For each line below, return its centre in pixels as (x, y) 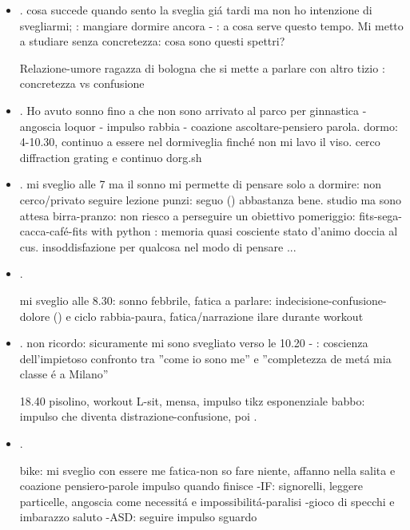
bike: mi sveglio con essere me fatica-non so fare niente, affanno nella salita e (207, 470)
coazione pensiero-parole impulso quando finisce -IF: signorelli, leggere (191, 486)
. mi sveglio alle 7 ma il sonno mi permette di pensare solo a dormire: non (201, 184)
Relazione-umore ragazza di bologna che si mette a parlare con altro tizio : (202, 67)
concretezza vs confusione (82, 83)
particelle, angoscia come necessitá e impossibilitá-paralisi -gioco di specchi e (207, 501)
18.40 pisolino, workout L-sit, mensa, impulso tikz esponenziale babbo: (192, 400)
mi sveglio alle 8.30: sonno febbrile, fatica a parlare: (146, 300)
